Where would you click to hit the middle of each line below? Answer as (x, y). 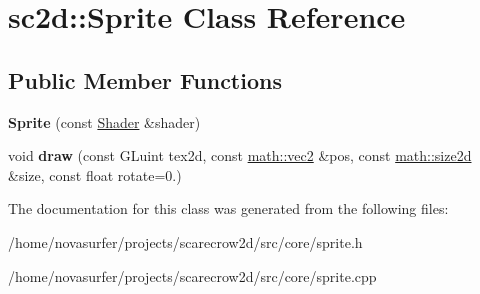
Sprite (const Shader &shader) (104, 121)
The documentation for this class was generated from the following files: (228, 208)
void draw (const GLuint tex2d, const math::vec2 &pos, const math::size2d (240, 155)
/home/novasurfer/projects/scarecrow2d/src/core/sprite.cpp (192, 275)
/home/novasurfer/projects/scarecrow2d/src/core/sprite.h (185, 241)
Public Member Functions (145, 79)
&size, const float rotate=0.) (95, 174)
